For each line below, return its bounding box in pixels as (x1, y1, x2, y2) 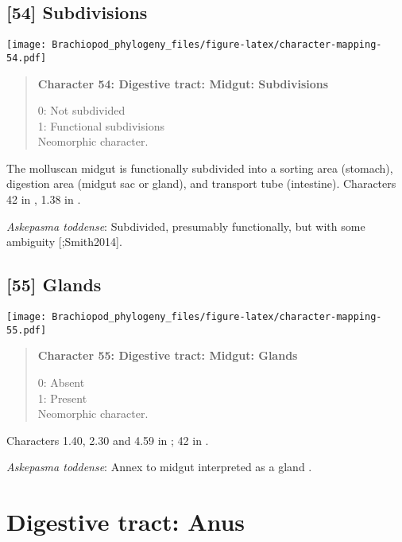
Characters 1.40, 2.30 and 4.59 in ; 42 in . (6, 431, 209, 448)
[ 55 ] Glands (6, 272, 102, 297)
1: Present (37, 389, 87, 406)
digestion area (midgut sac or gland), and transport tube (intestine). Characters (6, 175, 396, 192)
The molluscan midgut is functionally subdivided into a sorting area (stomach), (6, 159, 393, 176)
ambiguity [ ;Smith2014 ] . (6, 233, 122, 250)
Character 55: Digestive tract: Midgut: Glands (37, 347, 298, 364)
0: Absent (37, 373, 85, 390)
